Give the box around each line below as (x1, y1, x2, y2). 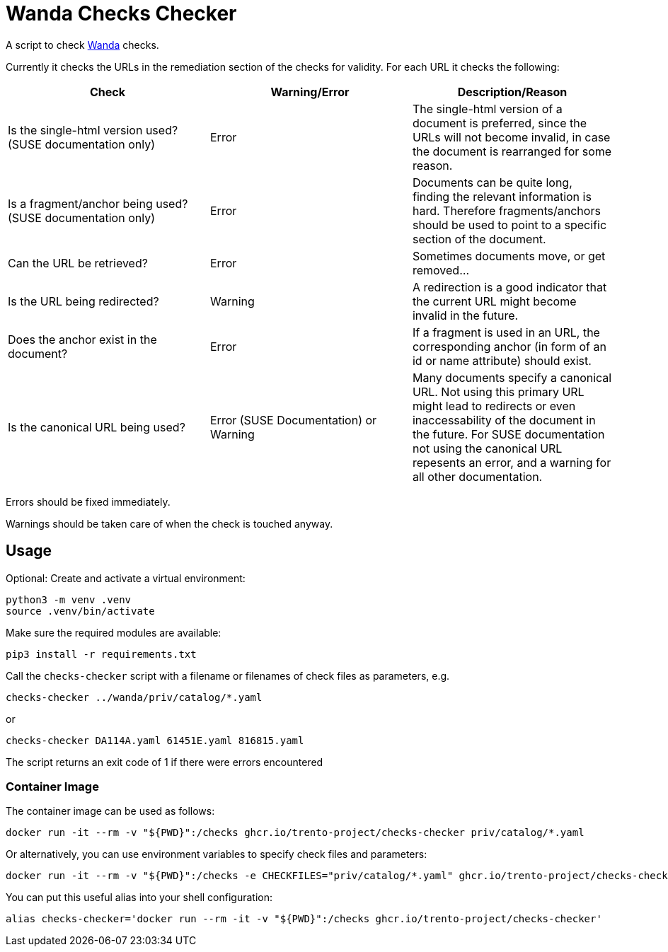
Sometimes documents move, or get (412, 248, 606, 263)
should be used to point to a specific (412, 217, 607, 232)
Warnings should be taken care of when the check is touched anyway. (6, 517, 333, 530)
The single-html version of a (412, 101, 563, 116)
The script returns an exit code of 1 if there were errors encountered (6, 755, 323, 768)
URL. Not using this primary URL (412, 384, 584, 399)
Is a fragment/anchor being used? (8, 196, 188, 211)
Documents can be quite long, (412, 175, 572, 190)
